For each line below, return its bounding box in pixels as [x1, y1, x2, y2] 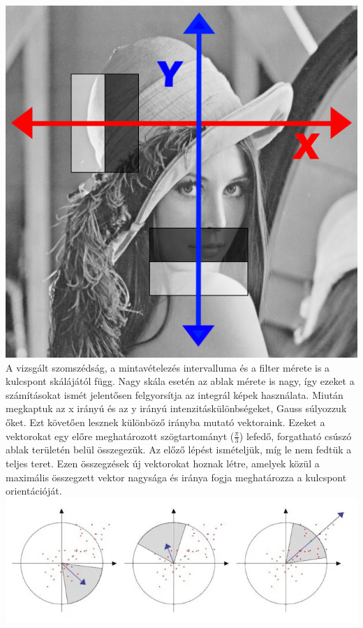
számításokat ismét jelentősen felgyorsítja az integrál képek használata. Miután [6, 387, 343, 402]
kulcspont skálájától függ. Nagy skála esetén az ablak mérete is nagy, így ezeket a [6, 374, 355, 388]
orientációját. [6, 483, 62, 498]
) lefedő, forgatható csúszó [239, 428, 352, 443]
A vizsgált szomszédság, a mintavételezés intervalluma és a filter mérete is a [6, 360, 330, 374]
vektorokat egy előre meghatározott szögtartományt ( [6, 428, 235, 443]
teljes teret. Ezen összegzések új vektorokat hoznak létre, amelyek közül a [6, 455, 320, 470]
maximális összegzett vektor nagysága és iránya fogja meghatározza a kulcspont [6, 469, 347, 484]
